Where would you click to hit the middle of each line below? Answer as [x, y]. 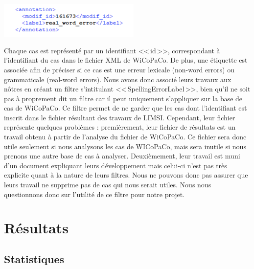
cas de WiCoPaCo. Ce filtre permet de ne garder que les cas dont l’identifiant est [126, 108]
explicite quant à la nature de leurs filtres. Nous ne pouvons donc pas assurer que [126, 175]
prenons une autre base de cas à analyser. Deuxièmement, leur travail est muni [122, 156]
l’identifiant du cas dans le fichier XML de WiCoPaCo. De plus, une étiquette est [126, 60]
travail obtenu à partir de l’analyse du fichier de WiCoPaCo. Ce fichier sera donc [125, 137]
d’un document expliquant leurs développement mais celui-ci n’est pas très [115, 165]
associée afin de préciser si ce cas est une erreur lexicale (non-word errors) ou [119, 69]
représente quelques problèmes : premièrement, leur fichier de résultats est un [120, 127]
